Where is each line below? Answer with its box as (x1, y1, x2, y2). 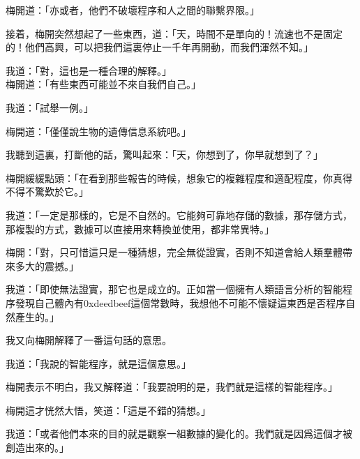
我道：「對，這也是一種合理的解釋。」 (6, 63, 172, 77)
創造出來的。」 (6, 440, 69, 455)
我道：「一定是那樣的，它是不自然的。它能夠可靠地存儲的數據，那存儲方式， (6, 207, 352, 222)
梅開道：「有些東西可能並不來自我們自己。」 (6, 77, 201, 91)
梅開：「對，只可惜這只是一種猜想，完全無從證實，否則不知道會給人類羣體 (6, 245, 343, 259)
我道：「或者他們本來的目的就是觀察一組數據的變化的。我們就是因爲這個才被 (6, 426, 352, 441)
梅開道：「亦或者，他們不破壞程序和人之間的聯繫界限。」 (6, 3, 260, 17)
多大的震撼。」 (15, 258, 79, 273)
